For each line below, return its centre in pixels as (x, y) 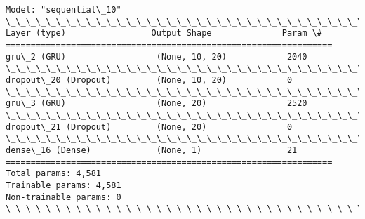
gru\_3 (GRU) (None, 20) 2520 (157, 104)
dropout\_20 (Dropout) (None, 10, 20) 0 (149, 80)
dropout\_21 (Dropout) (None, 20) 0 (149, 127)
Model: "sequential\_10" (64, 10)
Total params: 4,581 (54, 174)
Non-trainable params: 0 (64, 197)
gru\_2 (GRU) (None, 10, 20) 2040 (157, 57)
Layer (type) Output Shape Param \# (164, 33)
